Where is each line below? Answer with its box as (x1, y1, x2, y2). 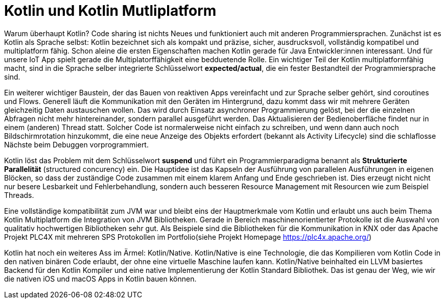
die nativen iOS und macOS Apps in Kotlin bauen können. (4, 274, 197, 283)
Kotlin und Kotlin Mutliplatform (4, 2, 217, 19)
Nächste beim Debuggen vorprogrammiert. (4, 140, 149, 149)
